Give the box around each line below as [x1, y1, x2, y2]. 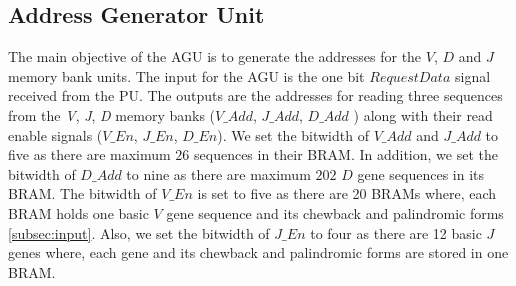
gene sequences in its [357, 163, 484, 184]
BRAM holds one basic [8, 202, 149, 223]
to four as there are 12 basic [310, 222, 482, 243]
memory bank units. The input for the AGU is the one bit [8, 65, 365, 86]
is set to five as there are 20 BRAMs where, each [197, 183, 497, 204]
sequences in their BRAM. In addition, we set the [194, 144, 498, 165]
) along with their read [353, 104, 493, 125]
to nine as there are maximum [126, 163, 311, 184]
